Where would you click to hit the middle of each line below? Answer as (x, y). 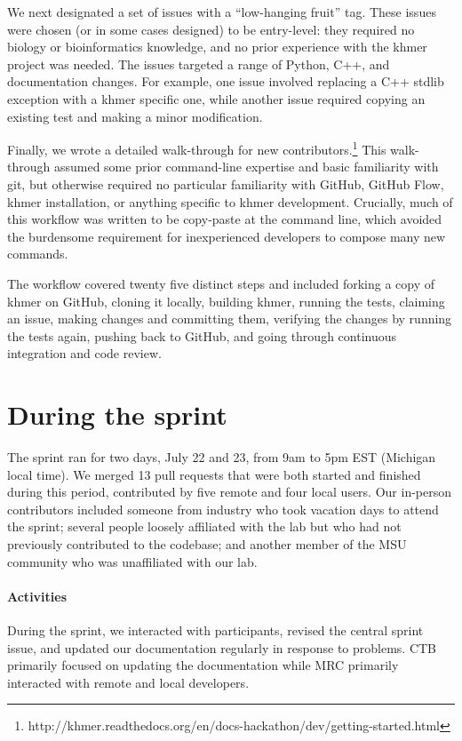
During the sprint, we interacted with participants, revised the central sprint (215, 630)
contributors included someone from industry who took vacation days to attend (223, 509)
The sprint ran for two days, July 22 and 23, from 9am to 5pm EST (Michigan (222, 457)
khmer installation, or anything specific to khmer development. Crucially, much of (230, 201)
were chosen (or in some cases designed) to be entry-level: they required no (211, 29)
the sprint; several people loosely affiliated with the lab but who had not (204, 526)
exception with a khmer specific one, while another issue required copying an (216, 98)
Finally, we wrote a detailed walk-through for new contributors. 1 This (197, 148)
